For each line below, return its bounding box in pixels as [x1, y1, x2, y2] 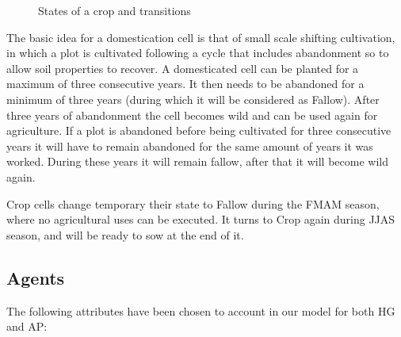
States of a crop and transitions [38, 2, 191, 18]
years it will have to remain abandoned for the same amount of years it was [6, 137, 373, 154]
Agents [6, 265, 65, 289]
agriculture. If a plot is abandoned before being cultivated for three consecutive [6, 122, 391, 139]
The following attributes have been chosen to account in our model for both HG [6, 302, 395, 319]
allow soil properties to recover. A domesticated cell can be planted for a [6, 59, 359, 76]
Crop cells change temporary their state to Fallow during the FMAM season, [6, 195, 380, 212]
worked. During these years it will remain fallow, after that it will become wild [6, 153, 388, 170]
